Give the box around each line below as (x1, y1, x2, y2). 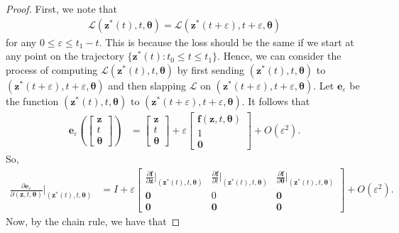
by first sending (177, 62, 245, 77)
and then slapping (108, 77, 187, 92)
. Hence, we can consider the (217, 48, 341, 63)
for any (6, 34, 37, 49)
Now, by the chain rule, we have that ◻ (6, 214, 180, 229)
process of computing (6, 62, 98, 77)
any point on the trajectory (6, 48, 124, 63)
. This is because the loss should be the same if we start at (99, 34, 354, 49)
